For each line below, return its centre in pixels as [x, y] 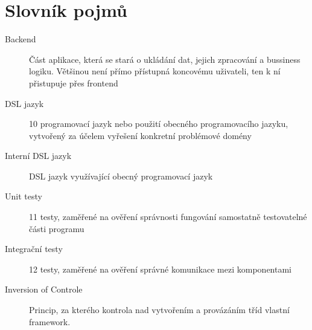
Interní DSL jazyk [38, 156]
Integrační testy [34, 249]
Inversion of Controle [44, 289]
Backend [21, 39]
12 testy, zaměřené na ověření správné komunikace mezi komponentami [160, 269]
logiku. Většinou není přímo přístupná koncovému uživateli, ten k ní [155, 71]
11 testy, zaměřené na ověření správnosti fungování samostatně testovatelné [168, 217]
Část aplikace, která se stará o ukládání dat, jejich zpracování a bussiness [165, 59]
